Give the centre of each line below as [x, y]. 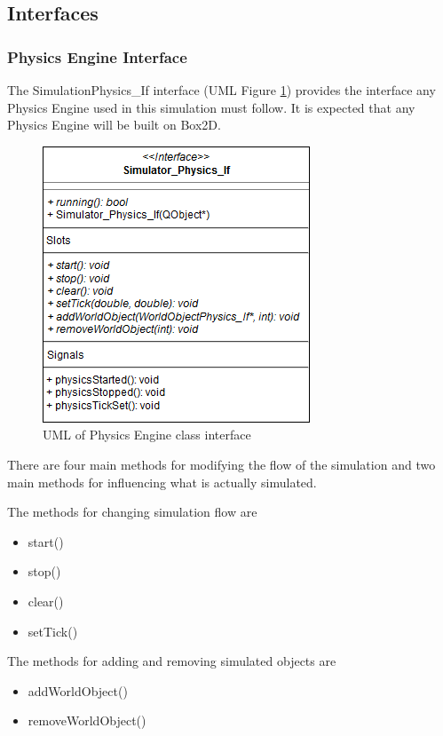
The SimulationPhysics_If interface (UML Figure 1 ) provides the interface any [221, 90]
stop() [44, 571]
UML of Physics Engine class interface [147, 435]
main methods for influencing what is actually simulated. [162, 482]
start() [46, 541]
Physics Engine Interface [97, 56]
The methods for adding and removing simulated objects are [172, 661]
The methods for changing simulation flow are [132, 512]
